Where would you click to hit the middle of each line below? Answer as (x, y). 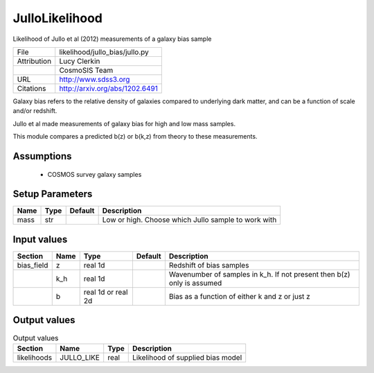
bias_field (33, 265)
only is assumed (195, 283)
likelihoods (34, 357)
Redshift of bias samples (209, 265)
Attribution (34, 61)
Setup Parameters (53, 194)
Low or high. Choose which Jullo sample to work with (189, 220)
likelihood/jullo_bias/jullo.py (104, 52)
